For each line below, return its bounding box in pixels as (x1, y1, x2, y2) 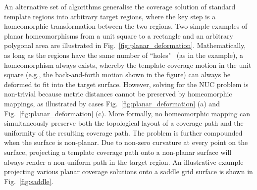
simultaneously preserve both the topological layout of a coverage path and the (4, 118, 244, 128)
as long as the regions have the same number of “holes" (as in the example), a (4, 49, 243, 60)
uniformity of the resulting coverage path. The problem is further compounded (4, 127, 243, 138)
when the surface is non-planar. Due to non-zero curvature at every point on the (4, 137, 248, 147)
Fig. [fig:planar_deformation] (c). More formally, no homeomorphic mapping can (4, 108, 251, 118)
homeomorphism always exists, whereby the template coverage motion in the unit (4, 59, 252, 70)
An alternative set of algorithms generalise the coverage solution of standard (4, 1, 236, 11)
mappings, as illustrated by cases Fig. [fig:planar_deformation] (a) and (4, 98, 220, 108)
